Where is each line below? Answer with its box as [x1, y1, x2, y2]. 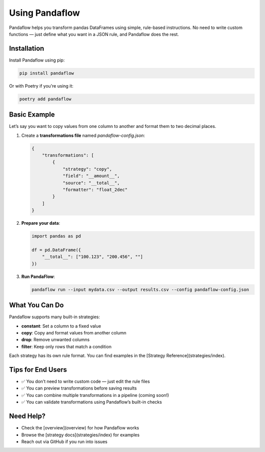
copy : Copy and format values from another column [21, 330, 127, 335]
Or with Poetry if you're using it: [9, 83, 74, 89]
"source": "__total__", [62, 180, 120, 185]
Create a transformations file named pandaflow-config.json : [21, 132, 145, 138]
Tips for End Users [9, 365, 67, 374]
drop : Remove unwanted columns [21, 337, 90, 343]
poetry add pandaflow [19, 96, 72, 102]
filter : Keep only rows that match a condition [21, 343, 112, 349]
